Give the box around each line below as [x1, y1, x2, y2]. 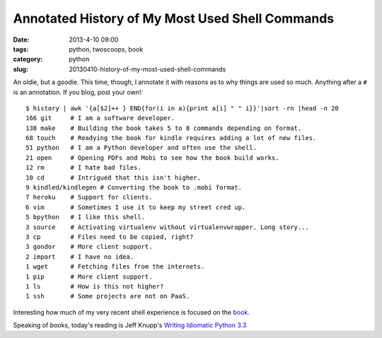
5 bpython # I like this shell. [25, 213, 145, 221]
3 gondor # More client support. [25, 243, 153, 251]
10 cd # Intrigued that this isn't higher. [25, 173, 202, 182]
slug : [13, 64, 28, 74]
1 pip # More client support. [25, 272, 153, 281]
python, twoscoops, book [69, 45, 144, 53]
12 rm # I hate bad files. [25, 163, 141, 172]
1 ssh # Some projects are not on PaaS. [25, 292, 190, 301]
